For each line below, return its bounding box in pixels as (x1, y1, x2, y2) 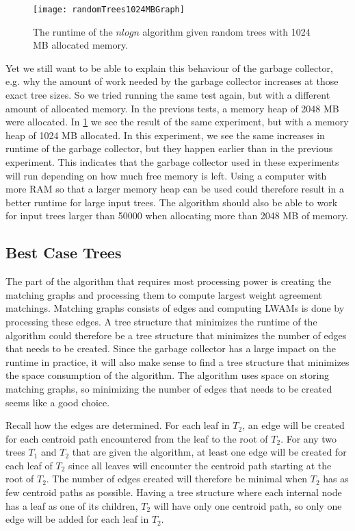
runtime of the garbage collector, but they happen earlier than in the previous (5, 141, 333, 156)
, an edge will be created (242, 418, 345, 432)
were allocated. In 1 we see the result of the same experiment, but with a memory (5, 114, 349, 129)
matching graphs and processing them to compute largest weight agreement (5, 287, 322, 301)
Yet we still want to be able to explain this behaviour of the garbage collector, (5, 60, 333, 75)
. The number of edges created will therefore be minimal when (46, 471, 308, 486)
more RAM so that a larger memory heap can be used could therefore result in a (5, 182, 344, 196)
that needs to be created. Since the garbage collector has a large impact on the (5, 341, 336, 356)
